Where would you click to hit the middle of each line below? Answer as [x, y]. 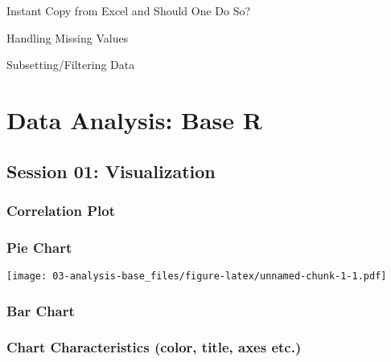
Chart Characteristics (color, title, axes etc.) [154, 347]
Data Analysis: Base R [134, 119]
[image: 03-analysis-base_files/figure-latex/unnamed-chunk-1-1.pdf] [197, 276]
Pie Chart [39, 247]
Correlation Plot [61, 210]
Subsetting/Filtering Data [71, 65]
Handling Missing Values [68, 37]
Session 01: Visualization [111, 171]
